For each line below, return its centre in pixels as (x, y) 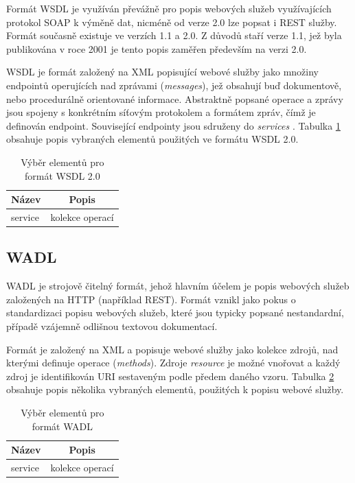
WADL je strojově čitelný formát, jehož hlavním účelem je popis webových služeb (178, 286)
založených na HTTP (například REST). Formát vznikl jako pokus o (151, 299)
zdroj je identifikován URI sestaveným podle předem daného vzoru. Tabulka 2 (170, 376)
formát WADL (62, 426)
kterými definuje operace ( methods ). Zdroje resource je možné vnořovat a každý (173, 363)
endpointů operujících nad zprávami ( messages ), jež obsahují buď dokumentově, (174, 85)
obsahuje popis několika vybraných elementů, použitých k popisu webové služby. (175, 389)
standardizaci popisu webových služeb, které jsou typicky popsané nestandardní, (175, 313)
